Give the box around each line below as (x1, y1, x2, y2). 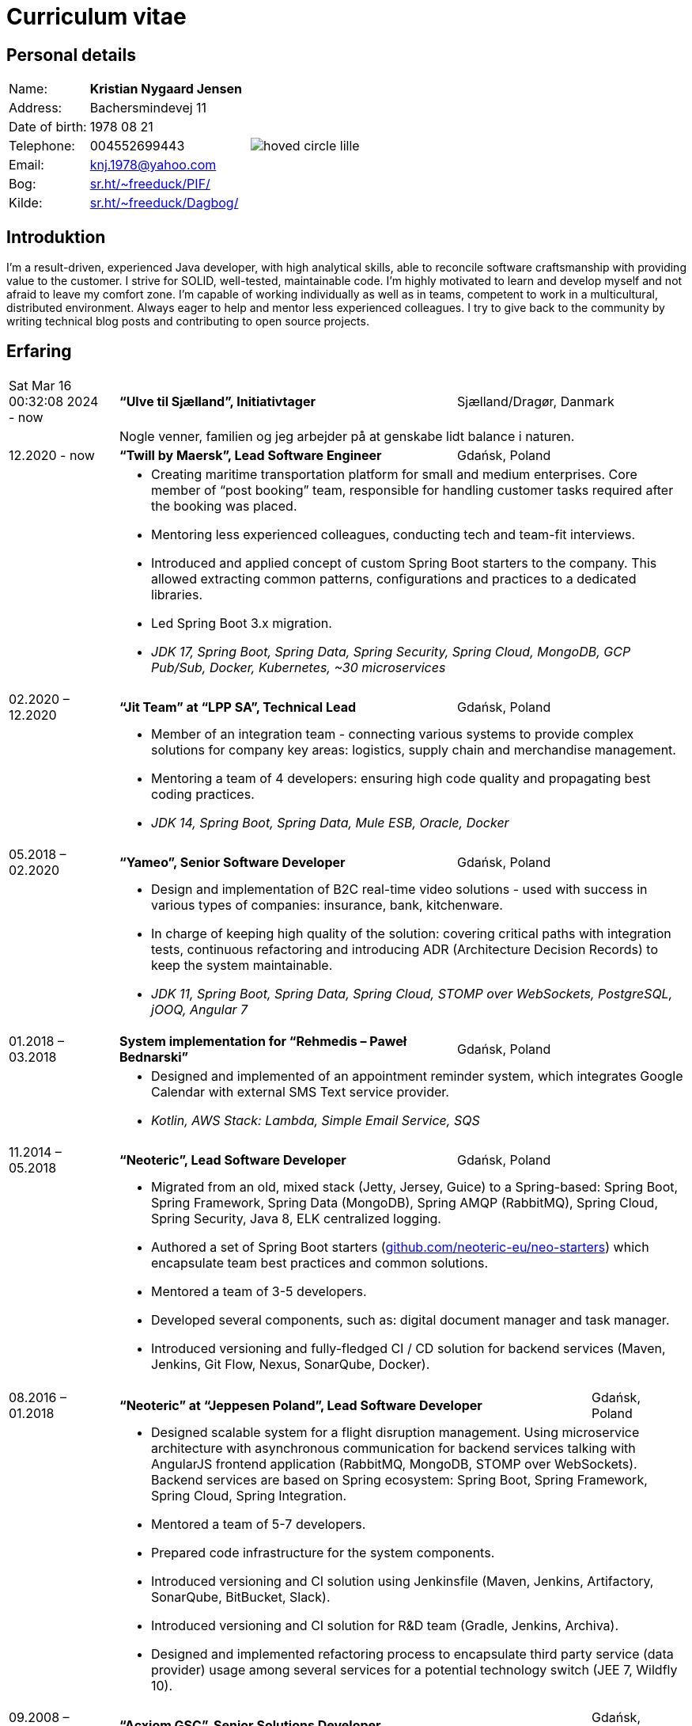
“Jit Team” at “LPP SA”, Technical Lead (119, 698, 357, 715)
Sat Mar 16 (9, 377, 72, 393)
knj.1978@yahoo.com (89, 157, 217, 173)
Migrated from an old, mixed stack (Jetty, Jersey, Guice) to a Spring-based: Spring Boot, (151, 1178, 679, 1195)
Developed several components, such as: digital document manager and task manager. (151, 1311, 670, 1328)
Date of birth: (9, 119, 87, 135)
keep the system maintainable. (151, 956, 333, 973)
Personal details (6, 44, 136, 65)
